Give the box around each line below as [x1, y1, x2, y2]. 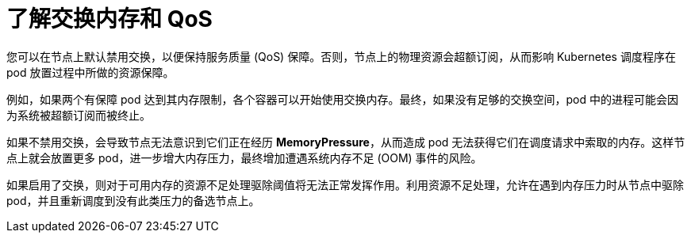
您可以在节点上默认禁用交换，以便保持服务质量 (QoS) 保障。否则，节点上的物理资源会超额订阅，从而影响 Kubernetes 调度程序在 [6, 49, 676, 63]
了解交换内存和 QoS [6, 6, 213, 32]
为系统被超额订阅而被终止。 [6, 108, 151, 122]
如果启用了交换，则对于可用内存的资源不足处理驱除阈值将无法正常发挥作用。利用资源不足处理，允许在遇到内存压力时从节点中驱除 [6, 177, 684, 192]
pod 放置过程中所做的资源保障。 [6, 65, 175, 79]
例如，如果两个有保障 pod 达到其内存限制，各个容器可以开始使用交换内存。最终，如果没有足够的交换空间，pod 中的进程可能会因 [6, 92, 678, 106]
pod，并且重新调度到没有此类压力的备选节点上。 [6, 193, 260, 207]
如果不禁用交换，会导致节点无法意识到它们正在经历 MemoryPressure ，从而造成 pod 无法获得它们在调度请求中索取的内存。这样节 [6, 135, 685, 149]
